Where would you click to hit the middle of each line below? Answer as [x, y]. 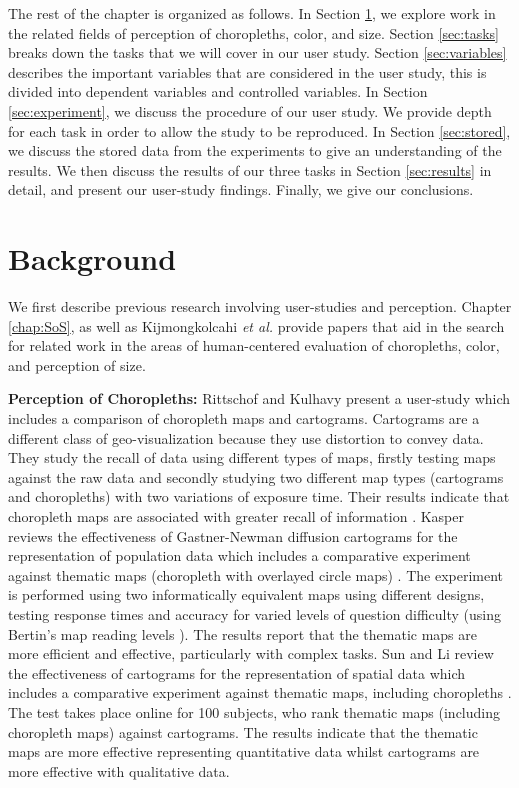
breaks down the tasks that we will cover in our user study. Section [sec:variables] [257, 52]
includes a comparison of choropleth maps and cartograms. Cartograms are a [244, 418]
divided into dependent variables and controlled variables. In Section [218, 91]
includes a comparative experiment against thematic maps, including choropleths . [260, 692]
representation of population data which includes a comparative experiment [239, 555]
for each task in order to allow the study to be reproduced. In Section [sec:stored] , [259, 130]
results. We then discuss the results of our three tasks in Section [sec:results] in [250, 169]
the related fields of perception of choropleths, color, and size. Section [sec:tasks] [253, 32]
